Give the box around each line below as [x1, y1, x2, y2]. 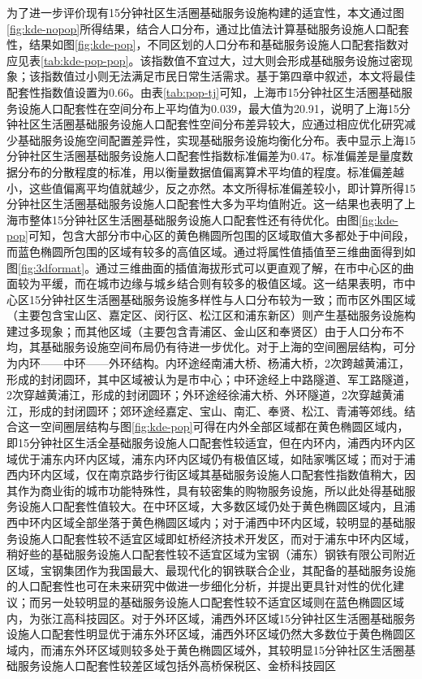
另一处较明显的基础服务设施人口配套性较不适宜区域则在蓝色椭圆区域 [40, 593, 404, 610]
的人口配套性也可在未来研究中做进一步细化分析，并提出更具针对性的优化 [6, 577, 393, 594]
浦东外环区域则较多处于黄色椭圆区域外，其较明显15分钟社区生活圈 [51, 641, 404, 658]
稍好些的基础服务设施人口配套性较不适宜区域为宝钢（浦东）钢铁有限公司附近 [6, 546, 416, 563]
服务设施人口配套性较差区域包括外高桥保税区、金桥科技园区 [17, 657, 336, 674]
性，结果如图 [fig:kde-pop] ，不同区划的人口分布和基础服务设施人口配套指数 [6, 36, 398, 53]
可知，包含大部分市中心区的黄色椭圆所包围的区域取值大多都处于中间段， [28, 227, 415, 244]
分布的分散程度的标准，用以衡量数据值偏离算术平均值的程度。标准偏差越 [17, 163, 404, 180]
